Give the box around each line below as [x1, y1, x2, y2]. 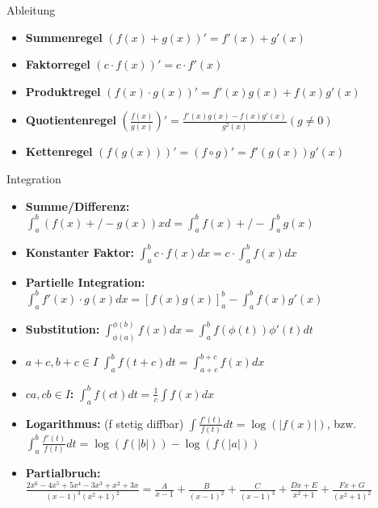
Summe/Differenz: [25, 197, 130, 214]
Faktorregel [25, 56, 90, 73]
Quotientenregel [25, 111, 116, 128]
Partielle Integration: [25, 273, 145, 290]
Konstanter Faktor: [25, 243, 135, 260]
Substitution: [25, 321, 100, 338]
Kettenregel [25, 143, 93, 160]
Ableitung [6, 2, 56, 18]
